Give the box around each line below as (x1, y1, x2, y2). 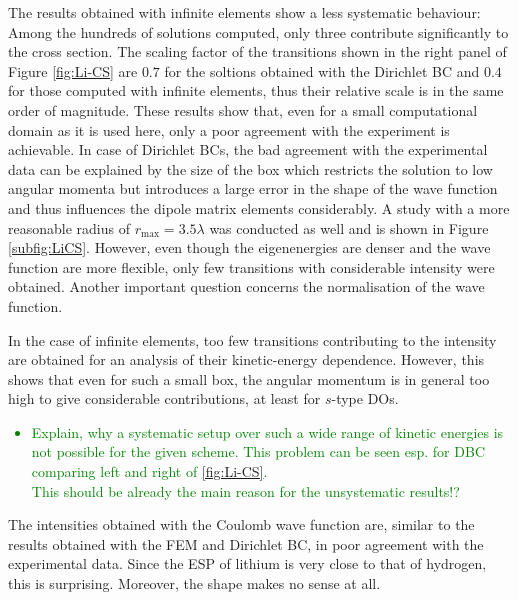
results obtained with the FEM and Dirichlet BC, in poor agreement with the (8, 533, 484, 554)
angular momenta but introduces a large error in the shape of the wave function (8, 178, 498, 199)
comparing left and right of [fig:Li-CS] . (31, 461, 268, 482)
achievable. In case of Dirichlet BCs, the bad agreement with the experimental (8, 139, 488, 160)
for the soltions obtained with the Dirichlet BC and (164, 60, 480, 81)
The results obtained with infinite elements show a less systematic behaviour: (8, 2, 481, 22)
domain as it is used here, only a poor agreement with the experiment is (8, 119, 450, 140)
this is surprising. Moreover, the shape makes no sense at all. (8, 573, 381, 594)
